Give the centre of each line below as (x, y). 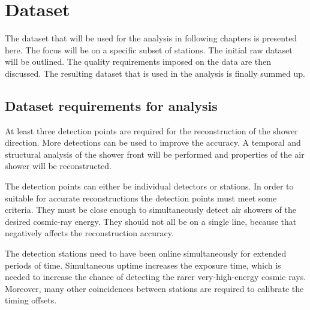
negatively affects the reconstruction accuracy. (89, 233)
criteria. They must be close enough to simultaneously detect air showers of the (151, 210)
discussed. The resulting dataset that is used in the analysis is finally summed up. (155, 73)
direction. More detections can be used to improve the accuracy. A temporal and (153, 142)
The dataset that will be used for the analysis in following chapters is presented (151, 38)
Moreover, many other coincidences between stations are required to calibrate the (154, 288)
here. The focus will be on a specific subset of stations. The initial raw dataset (149, 49)
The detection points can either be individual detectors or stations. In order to (149, 186)
